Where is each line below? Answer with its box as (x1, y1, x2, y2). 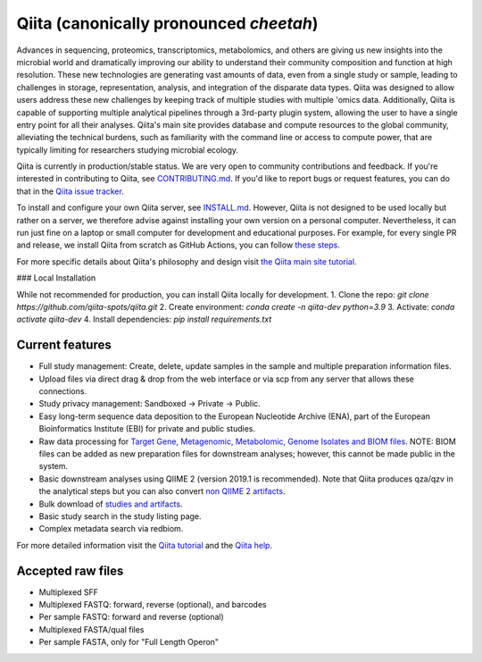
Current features (16, 338, 112, 353)
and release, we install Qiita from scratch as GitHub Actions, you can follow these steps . (16, 239, 341, 250)
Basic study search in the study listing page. (38, 510, 202, 522)
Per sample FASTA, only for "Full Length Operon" (38, 637, 219, 648)
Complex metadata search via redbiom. (38, 524, 184, 534)
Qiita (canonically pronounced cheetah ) (16, 13, 319, 33)
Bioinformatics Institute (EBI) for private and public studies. (38, 423, 256, 434)
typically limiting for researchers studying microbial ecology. (16, 144, 239, 155)
